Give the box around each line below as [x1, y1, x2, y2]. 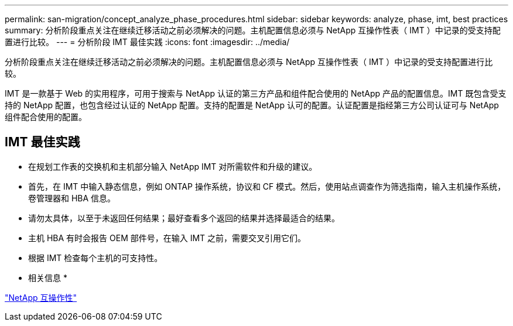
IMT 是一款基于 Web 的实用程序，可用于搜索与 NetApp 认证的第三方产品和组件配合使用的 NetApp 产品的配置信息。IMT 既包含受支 [5, 88, 507, 98]
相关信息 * [28, 272, 67, 283]
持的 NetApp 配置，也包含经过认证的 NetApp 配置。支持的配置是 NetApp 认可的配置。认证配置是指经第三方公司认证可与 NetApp [5, 100, 499, 110]
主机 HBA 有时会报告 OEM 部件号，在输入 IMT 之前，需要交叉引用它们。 [28, 232, 306, 243]
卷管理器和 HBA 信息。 [28, 193, 116, 203]
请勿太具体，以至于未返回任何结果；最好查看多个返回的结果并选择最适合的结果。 [28, 212, 340, 223]
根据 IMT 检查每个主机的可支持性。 [28, 252, 163, 263]
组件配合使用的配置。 [5, 112, 87, 122]
